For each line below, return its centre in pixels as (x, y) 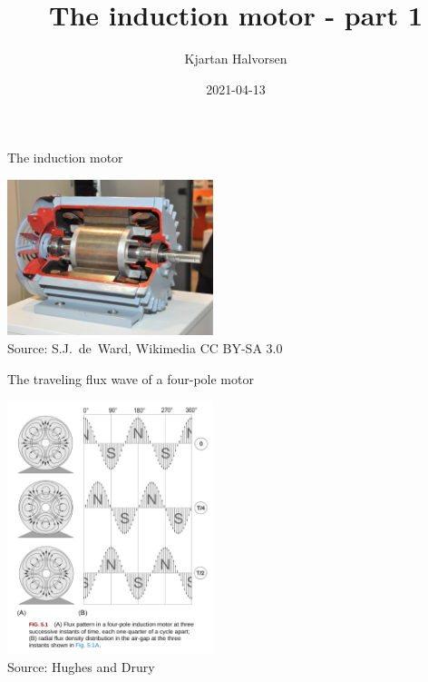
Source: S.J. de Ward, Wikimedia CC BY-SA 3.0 (145, 348)
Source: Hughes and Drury (81, 666)
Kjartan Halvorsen (236, 59)
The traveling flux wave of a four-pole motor (131, 378)
